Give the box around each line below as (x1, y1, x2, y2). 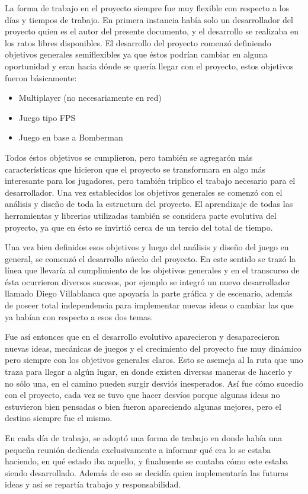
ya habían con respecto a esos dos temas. (5, 310, 153, 323)
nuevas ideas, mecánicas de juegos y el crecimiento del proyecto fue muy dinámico (5, 342, 301, 354)
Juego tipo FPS (18, 111, 76, 123)
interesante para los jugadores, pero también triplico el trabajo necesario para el (5, 174, 296, 187)
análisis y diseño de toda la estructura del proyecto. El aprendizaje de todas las (5, 197, 293, 210)
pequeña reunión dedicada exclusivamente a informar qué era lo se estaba (5, 443, 271, 455)
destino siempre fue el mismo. (5, 412, 113, 424)
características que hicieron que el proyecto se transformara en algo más (5, 162, 266, 175)
